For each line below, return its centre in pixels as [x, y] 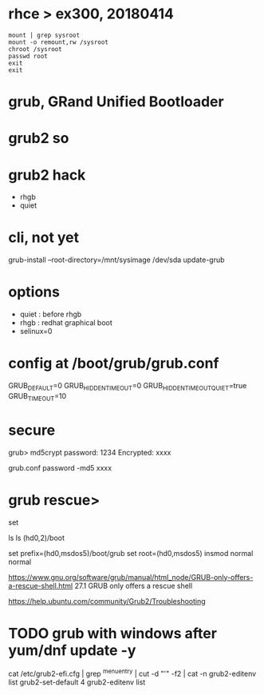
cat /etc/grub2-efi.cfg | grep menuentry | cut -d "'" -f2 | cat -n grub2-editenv [132, 673]
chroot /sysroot [35, 49]
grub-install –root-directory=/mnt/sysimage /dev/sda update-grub [116, 260]
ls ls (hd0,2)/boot [37, 538]
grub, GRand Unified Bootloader [116, 102]
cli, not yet [44, 238]
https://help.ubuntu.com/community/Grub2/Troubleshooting [107, 601]
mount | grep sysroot [44, 35]
